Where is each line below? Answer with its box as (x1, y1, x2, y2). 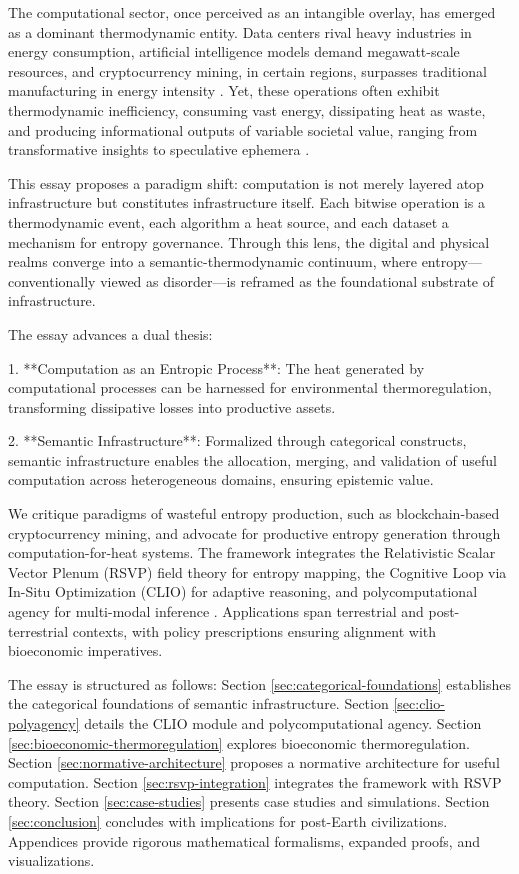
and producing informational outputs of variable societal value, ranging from (8, 119, 478, 140)
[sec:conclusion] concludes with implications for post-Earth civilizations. (8, 810, 448, 831)
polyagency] (8, 713, 80, 733)
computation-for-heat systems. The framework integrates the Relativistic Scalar (8, 542, 496, 563)
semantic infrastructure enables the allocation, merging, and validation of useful (8, 449, 497, 470)
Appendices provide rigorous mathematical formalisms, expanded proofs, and (8, 830, 480, 851)
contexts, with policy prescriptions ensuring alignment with (72, 620, 437, 641)
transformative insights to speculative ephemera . (8, 139, 310, 160)
